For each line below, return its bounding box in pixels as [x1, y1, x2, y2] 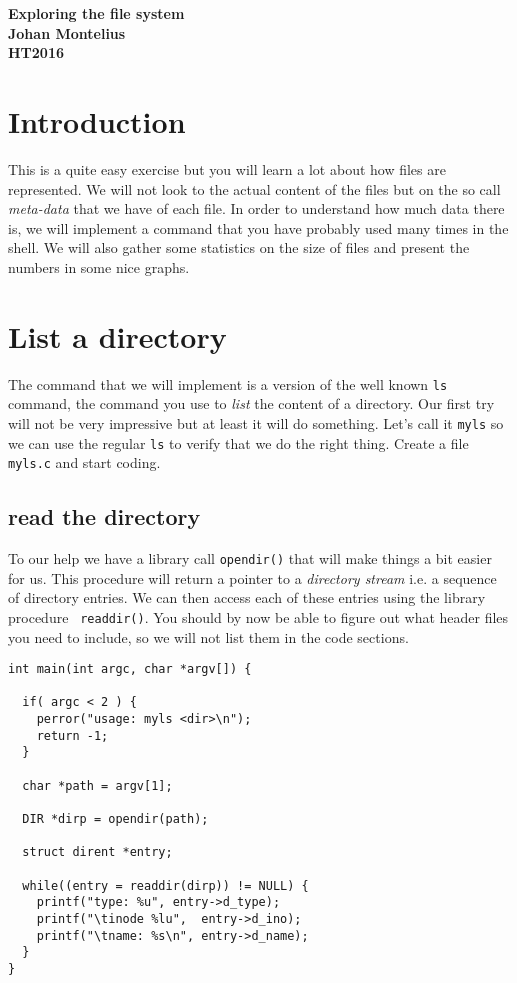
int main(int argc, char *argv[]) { [8, 662, 252, 677]
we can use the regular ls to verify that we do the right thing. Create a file [8, 432, 469, 453]
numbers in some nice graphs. [8, 256, 190, 277]
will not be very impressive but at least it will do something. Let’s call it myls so [8, 412, 504, 433]
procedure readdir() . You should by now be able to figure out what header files [8, 606, 509, 627]
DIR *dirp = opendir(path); [22, 812, 209, 827]
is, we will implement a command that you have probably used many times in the [8, 217, 509, 238]
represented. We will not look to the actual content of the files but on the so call [8, 178, 501, 199]
